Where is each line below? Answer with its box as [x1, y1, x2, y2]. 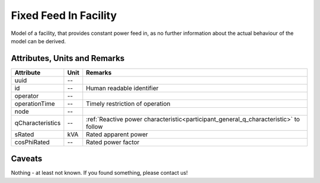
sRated [14, 130, 34, 139]
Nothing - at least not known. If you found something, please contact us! [11, 169, 188, 176]
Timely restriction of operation [86, 99, 171, 108]
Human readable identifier [86, 84, 159, 92]
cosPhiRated [14, 138, 50, 146]
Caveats [11, 154, 43, 164]
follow [86, 122, 103, 130]
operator [14, 92, 39, 100]
